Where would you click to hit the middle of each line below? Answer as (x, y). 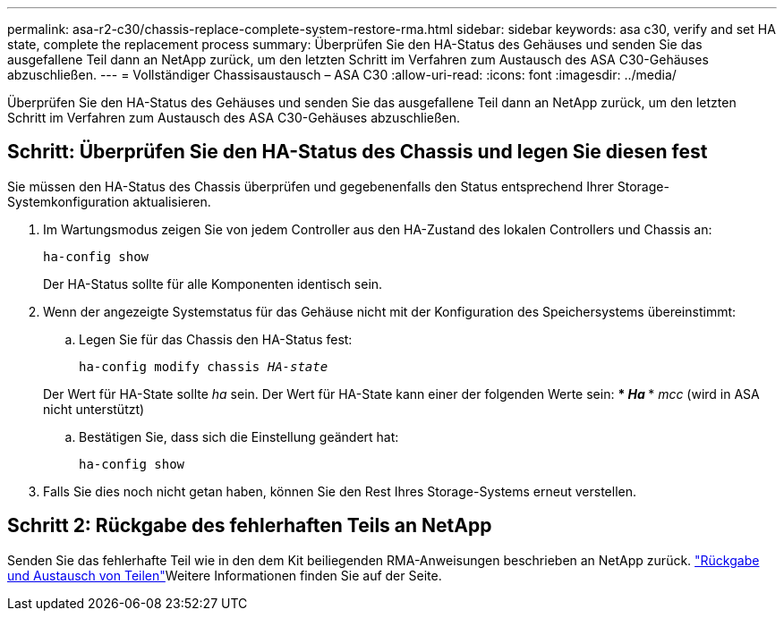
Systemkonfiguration (68, 201)
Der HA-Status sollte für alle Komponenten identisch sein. (213, 284)
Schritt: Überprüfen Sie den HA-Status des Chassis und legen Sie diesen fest (358, 152)
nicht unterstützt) (94, 409)
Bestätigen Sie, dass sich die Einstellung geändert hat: (239, 436)
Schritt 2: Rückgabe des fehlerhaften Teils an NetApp (250, 526)
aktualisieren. (172, 201)
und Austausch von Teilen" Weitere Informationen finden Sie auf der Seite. (225, 575)
